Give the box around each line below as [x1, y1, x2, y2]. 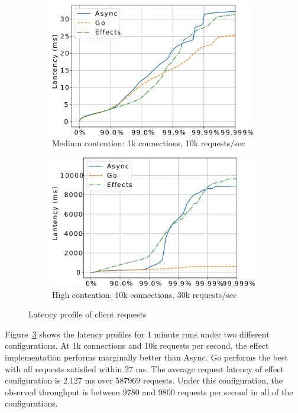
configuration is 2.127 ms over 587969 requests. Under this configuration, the [5, 374, 283, 386]
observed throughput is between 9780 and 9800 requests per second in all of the [5, 385, 293, 398]
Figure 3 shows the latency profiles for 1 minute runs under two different [5, 327, 270, 340]
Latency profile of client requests [28, 308, 147, 320]
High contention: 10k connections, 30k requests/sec [52, 288, 237, 300]
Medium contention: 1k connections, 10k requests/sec [52, 137, 245, 149]
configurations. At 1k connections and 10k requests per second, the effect [5, 339, 269, 352]
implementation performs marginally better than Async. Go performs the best [5, 351, 288, 363]
